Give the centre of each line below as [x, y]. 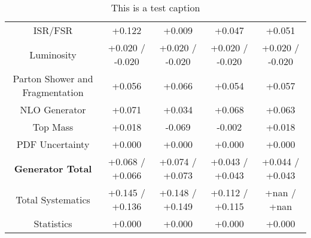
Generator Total [53, 168]
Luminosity [53, 54]
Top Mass [53, 127]
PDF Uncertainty [53, 144]
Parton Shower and [53, 78]
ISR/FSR [53, 30]
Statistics [53, 223]
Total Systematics [53, 199]
